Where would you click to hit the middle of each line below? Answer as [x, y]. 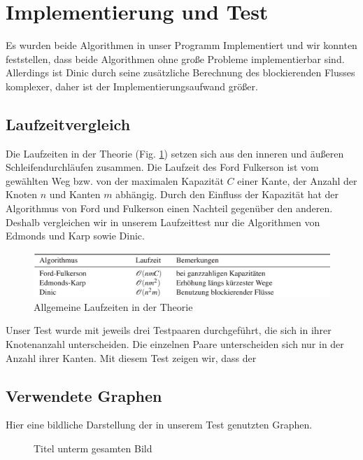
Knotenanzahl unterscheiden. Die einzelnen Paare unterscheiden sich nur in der [175, 343]
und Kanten [75, 194]
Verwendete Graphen [84, 395]
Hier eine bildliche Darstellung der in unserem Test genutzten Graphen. [159, 425]
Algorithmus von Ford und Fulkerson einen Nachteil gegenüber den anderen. [169, 208]
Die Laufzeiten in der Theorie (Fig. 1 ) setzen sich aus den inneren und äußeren [175, 153]
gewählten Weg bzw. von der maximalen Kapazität [115, 180]
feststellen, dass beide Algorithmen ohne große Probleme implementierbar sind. [175, 58]
